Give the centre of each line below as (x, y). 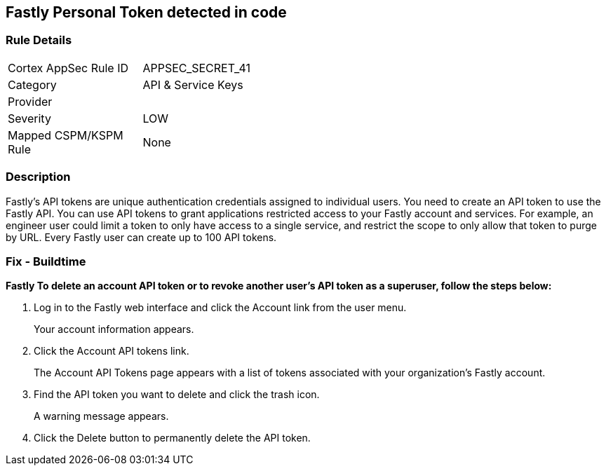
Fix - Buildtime (46, 261)
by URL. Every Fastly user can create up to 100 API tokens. (141, 237)
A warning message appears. (101, 416)
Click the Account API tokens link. (112, 351)
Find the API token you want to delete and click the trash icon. (177, 395)
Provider (30, 101)
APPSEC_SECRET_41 (197, 68)
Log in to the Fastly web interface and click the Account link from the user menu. (220, 308)
